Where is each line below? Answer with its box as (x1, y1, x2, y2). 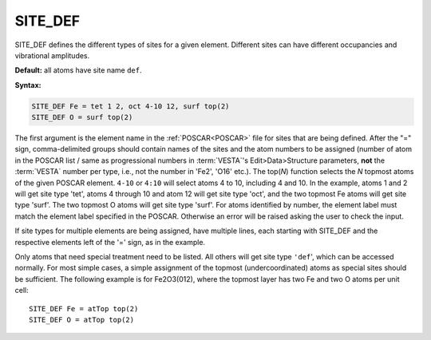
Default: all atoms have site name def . (14, 65, 143, 75)
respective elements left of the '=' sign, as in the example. (14, 237, 206, 247)
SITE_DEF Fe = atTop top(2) (29, 304, 139, 313)
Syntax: (14, 80, 42, 89)
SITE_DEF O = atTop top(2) (29, 315, 135, 324)
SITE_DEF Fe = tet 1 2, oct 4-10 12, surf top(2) (31, 101, 230, 111)
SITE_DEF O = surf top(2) (31, 113, 133, 122)
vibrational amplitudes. (14, 50, 90, 60)
